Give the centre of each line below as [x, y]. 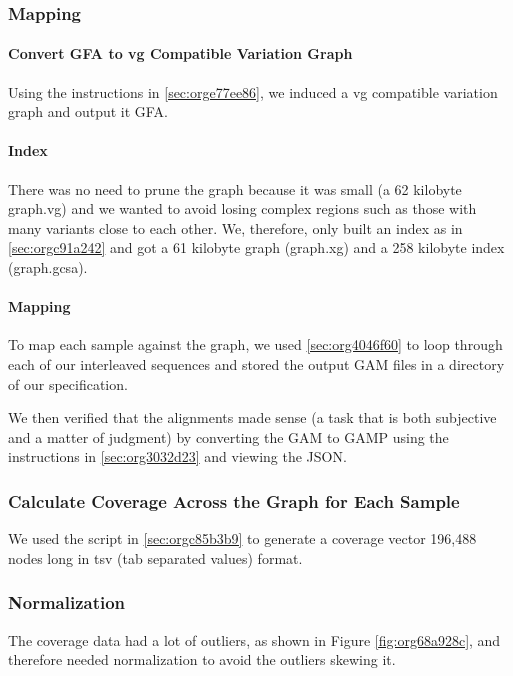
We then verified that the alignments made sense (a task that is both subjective [252, 417]
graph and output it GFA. [88, 111]
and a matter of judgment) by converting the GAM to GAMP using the [228, 436]
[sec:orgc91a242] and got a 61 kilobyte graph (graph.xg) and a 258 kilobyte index [256, 247]
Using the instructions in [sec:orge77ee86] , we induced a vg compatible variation [253, 91]
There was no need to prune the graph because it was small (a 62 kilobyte [235, 188]
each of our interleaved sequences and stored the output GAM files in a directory [256, 363]
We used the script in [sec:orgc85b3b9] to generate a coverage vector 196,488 [242, 538]
